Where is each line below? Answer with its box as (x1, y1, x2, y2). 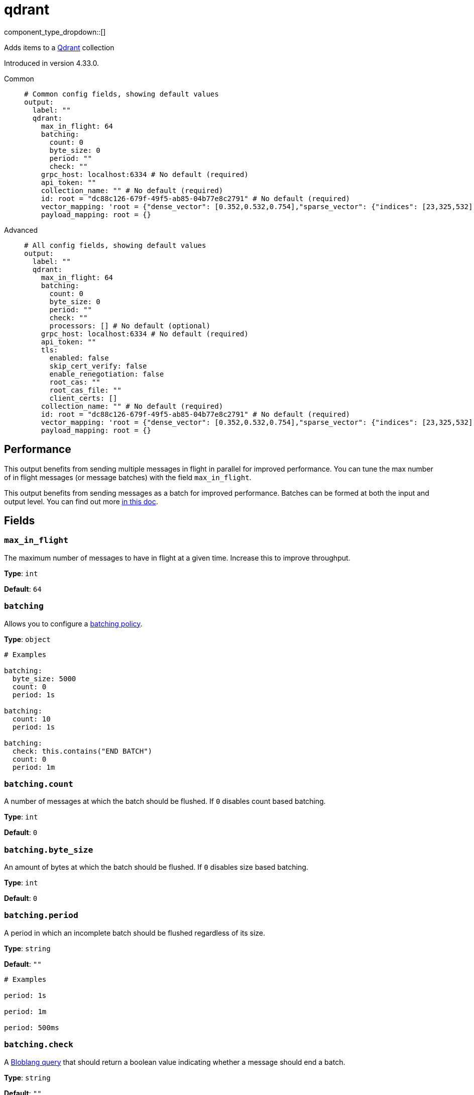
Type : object (4, 634, 51, 644)
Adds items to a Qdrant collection (4, 43, 114, 52)
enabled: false (49, 353, 109, 362)
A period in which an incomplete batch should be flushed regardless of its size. (4, 928, 266, 937)
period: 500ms (4, 1023, 59, 1032)
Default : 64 (4, 584, 42, 593)
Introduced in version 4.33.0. (4, 58, 99, 67)
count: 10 (12, 714, 51, 723)
